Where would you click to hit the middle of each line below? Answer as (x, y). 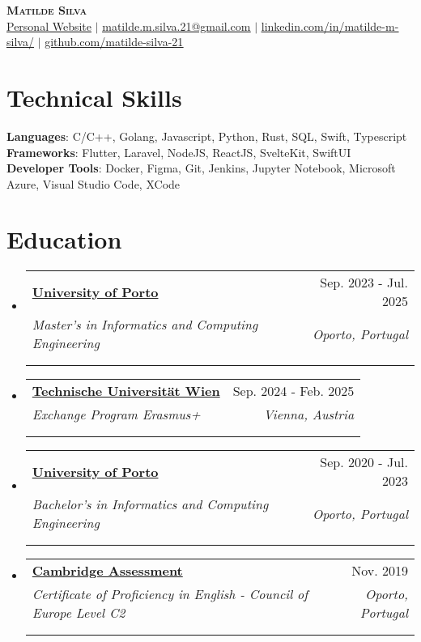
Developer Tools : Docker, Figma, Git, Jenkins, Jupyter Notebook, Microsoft (201, 168)
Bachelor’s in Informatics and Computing (150, 504)
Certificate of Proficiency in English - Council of (170, 594)
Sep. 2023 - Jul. (364, 283)
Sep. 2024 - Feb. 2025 (293, 391)
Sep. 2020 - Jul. (364, 462)
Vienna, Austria (309, 415)
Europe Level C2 (79, 613)
